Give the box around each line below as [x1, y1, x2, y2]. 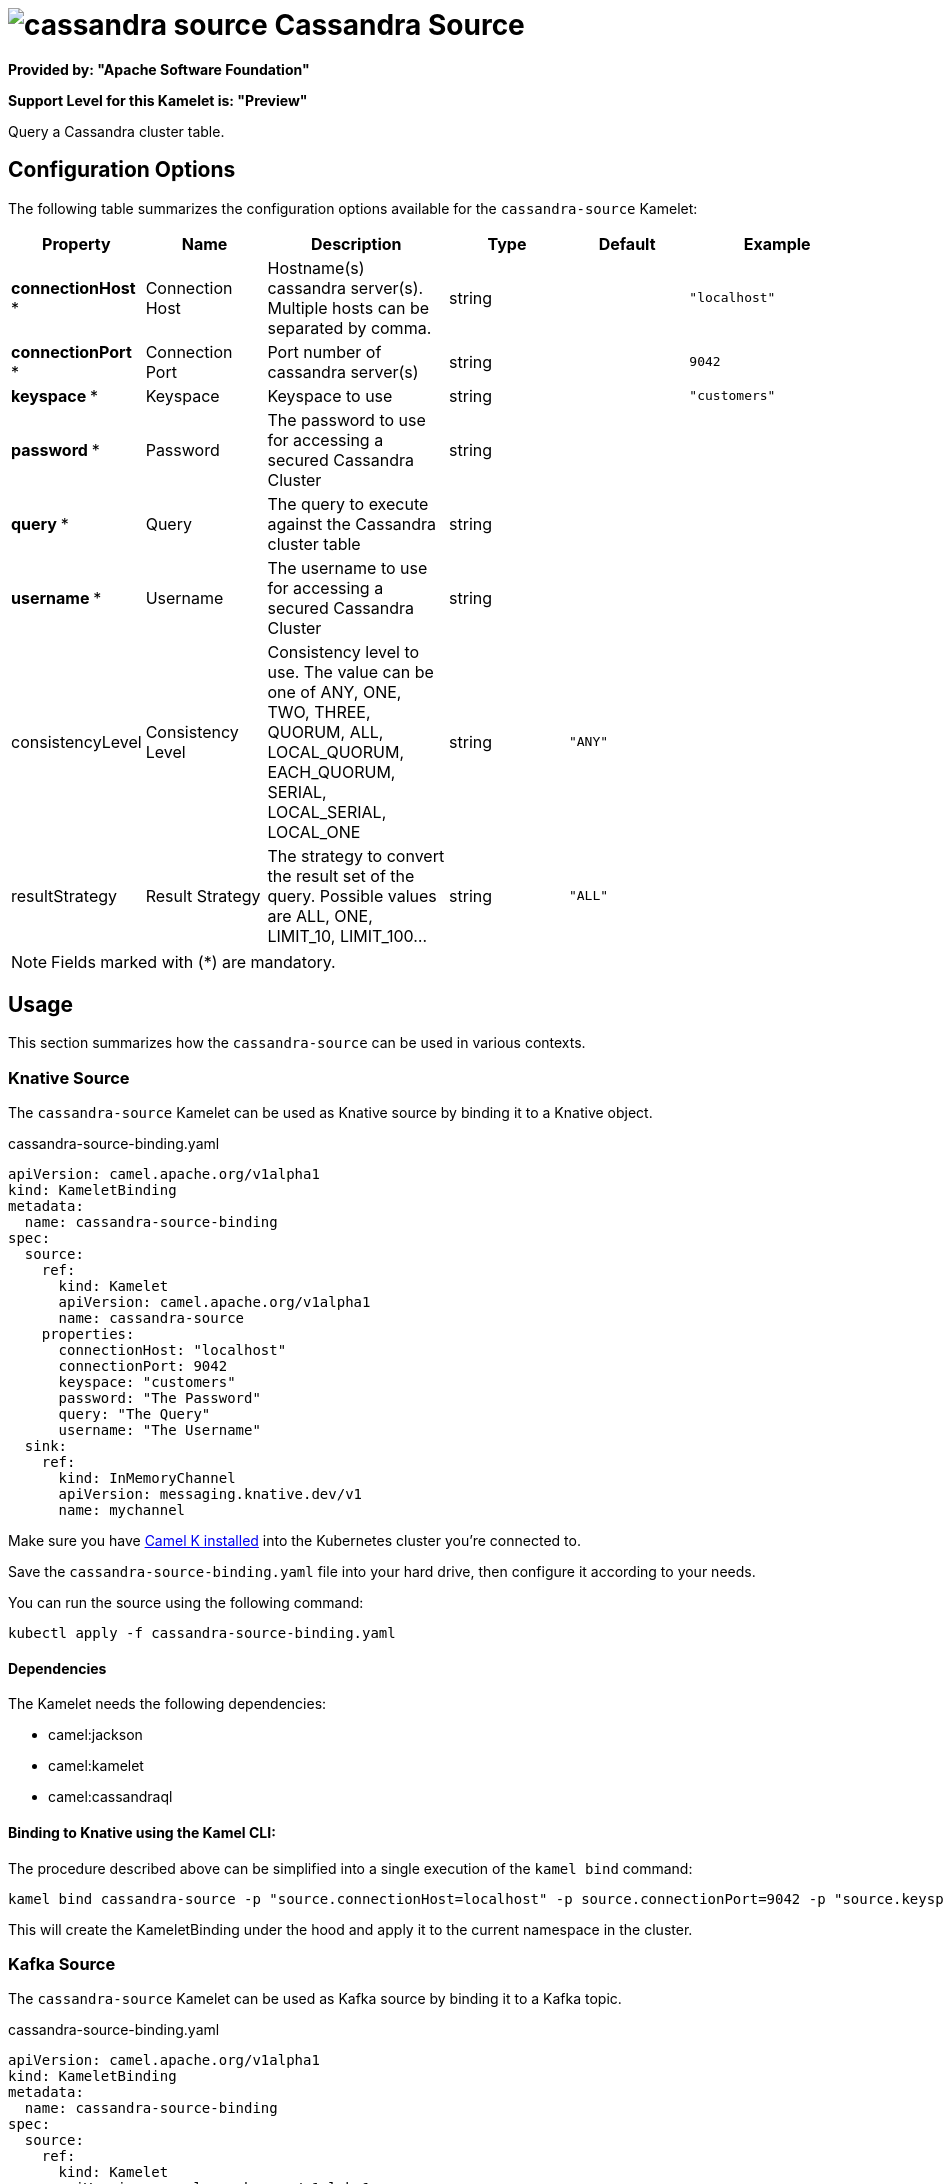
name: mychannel [58, 1502, 186, 1519]
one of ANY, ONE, [267, 681, 402, 702]
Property [42, 233, 111, 254]
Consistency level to [267, 641, 420, 662]
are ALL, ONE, [267, 905, 373, 926]
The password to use [267, 409, 426, 430]
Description [311, 233, 402, 254]
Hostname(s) [267, 257, 365, 278]
